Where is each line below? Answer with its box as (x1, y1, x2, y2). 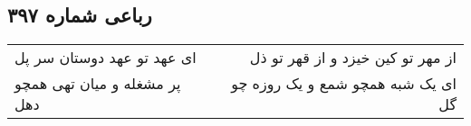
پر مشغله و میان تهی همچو (14, 73, 181, 94)
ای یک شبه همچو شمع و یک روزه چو (231, 73, 457, 94)
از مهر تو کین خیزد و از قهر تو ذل (249, 47, 457, 68)
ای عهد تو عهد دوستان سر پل (14, 47, 197, 68)
